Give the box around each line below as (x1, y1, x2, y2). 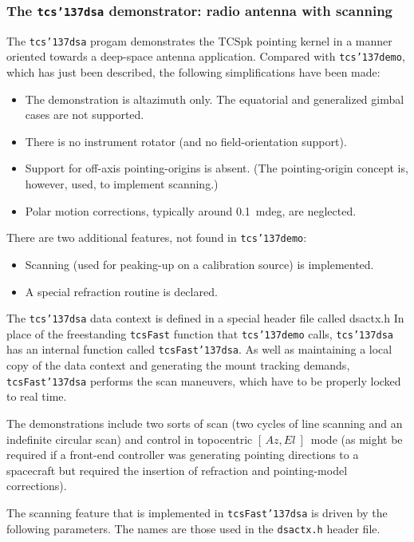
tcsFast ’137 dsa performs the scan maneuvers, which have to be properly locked (6, 372, 401, 389)
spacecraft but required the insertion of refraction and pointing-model (6, 461, 348, 478)
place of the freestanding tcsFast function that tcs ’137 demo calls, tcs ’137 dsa (6, 325, 393, 342)
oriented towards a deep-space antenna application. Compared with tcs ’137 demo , (6, 48, 405, 65)
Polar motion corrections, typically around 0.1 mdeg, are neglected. (25, 202, 357, 219)
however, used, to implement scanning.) (25, 176, 219, 192)
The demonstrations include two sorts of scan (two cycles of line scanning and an (6, 414, 403, 431)
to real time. (6, 388, 67, 405)
